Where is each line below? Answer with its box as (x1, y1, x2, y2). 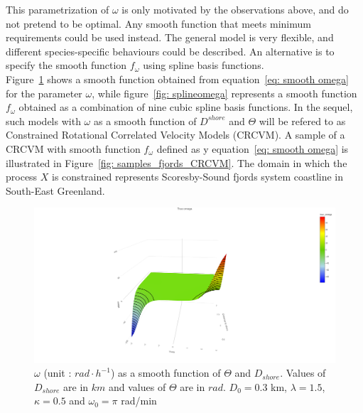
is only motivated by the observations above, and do (121, 2, 349, 16)
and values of (109, 379, 166, 394)
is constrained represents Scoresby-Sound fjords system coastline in (52, 169, 344, 184)
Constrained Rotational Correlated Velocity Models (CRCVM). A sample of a (6, 127, 345, 142)
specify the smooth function (6, 58, 127, 73)
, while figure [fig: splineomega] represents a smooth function (92, 85, 357, 100)
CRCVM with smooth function (6, 141, 141, 156)
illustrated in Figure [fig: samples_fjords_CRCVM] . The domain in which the (6, 155, 347, 170)
